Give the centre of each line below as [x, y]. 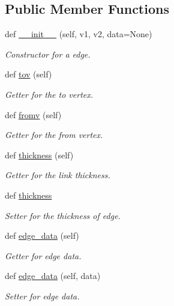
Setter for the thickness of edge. [63, 215]
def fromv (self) [33, 114]
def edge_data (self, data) [53, 276]
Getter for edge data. [43, 255]
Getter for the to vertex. [49, 94]
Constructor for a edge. [48, 54]
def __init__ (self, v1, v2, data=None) [79, 34]
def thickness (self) [39, 154]
